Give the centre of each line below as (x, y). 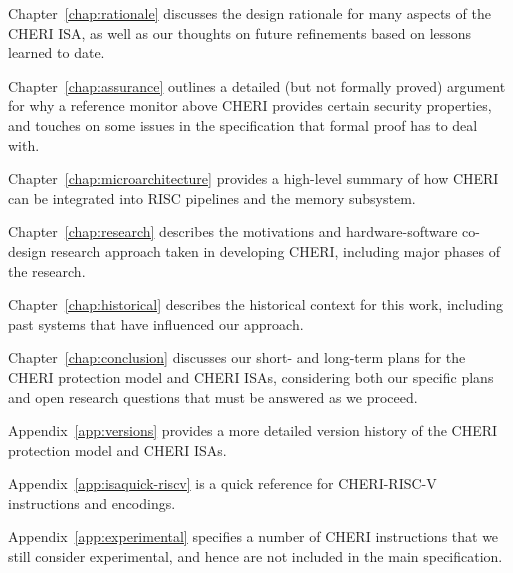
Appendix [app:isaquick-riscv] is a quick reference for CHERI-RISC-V (222, 483)
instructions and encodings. (92, 502)
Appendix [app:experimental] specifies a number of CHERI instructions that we (253, 536)
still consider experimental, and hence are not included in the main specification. (255, 556)
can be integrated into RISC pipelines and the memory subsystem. (212, 197)
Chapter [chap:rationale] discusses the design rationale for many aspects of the (249, 13)
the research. (47, 270)
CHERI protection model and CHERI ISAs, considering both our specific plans (251, 376)
